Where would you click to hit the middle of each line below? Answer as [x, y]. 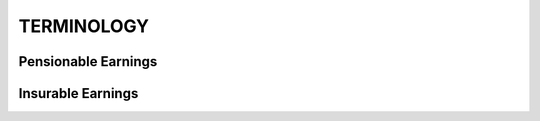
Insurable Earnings [78, 93]
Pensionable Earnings [88, 61]
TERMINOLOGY [84, 26]
